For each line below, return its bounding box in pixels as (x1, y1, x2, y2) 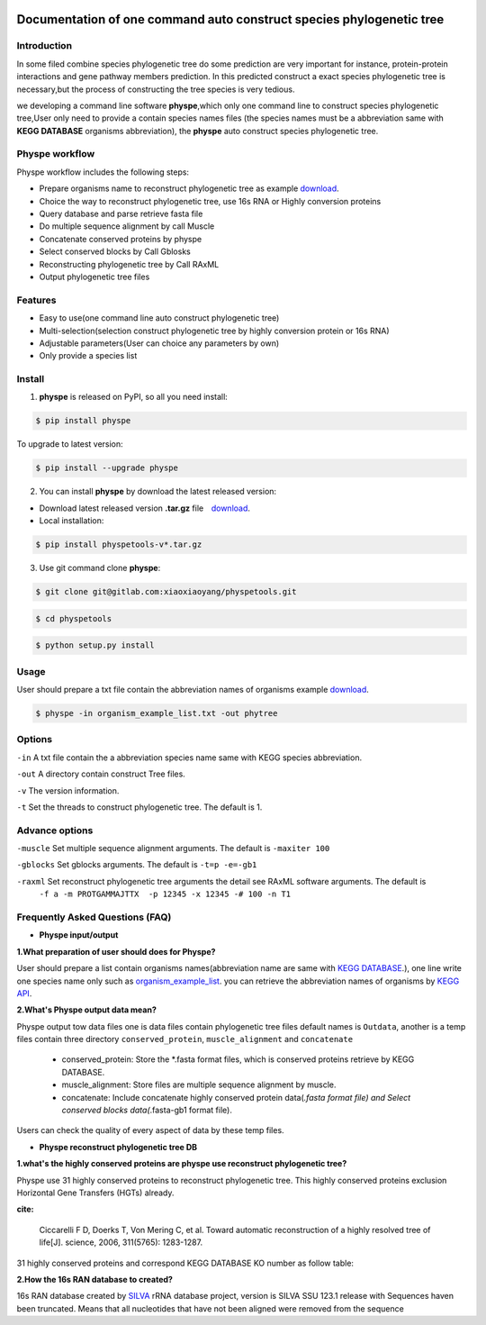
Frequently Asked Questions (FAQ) (16, 911, 172, 923)
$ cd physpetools (35, 613, 112, 623)
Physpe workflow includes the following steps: (16, 167, 189, 177)
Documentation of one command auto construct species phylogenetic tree (16, 12, 445, 27)
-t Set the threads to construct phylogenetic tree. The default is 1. (16, 802, 263, 812)
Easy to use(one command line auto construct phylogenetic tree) (39, 313, 280, 323)
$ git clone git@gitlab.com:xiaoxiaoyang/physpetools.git (35, 586, 297, 597)
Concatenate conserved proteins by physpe (39, 233, 202, 244)
